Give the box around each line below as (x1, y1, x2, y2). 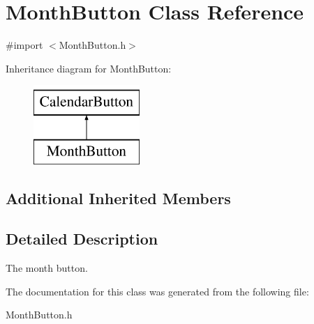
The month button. (6, 261, 88, 275)
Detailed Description (6, 228, 158, 249)
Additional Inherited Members (6, 187, 231, 208)
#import (6, 38, 43, 52)
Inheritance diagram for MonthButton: (6, 61, 172, 75)
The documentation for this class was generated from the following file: (6, 284, 309, 298)
